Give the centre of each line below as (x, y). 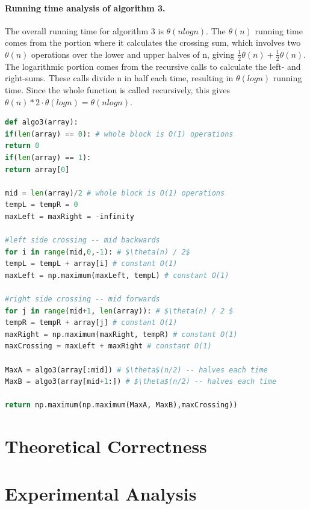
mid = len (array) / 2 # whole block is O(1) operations (115, 193)
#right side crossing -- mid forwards (82, 299)
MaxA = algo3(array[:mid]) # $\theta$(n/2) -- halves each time (136, 370)
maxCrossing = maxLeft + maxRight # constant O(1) (108, 346)
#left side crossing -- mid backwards (82, 240)
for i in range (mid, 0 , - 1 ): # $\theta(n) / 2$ (98, 252)
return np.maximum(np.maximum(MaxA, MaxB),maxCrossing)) (121, 405)
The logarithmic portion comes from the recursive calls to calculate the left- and (153, 66)
